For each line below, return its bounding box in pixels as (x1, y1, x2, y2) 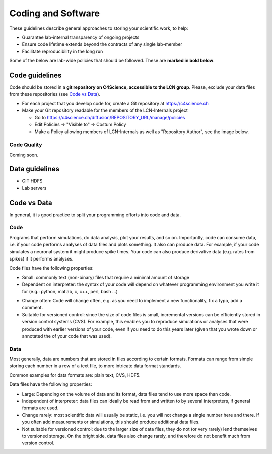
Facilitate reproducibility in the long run (22, 48, 103, 54)
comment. (22, 305, 43, 311)
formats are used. (22, 405, 59, 411)
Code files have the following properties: (9, 265, 94, 271)
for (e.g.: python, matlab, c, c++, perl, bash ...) (22, 288, 118, 294)
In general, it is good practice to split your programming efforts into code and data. (9, 212, 181, 218)
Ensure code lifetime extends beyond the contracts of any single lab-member (22, 41, 182, 47)
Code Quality (9, 141, 42, 148)
